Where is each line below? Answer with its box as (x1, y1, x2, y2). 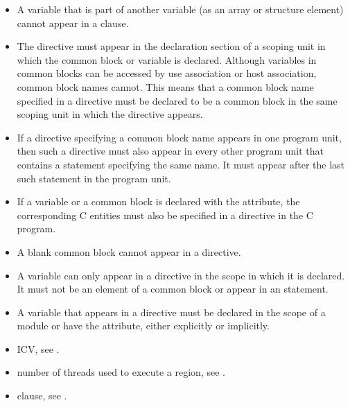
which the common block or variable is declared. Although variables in (17, 52, 317, 67)
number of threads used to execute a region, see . (17, 365, 225, 379)
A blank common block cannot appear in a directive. (17, 244, 241, 259)
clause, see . (17, 388, 67, 403)
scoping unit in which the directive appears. (17, 107, 203, 121)
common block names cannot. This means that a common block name (17, 79, 314, 94)
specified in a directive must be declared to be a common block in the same (17, 93, 338, 107)
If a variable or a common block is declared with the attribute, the (17, 194, 300, 209)
